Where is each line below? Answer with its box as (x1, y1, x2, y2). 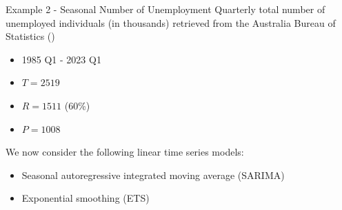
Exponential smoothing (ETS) (21, 191, 150, 205)
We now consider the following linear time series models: (6, 145, 244, 159)
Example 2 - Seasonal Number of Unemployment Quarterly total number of (6, 2, 325, 16)
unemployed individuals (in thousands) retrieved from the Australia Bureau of (6, 15, 336, 30)
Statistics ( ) (6, 29, 55, 43)
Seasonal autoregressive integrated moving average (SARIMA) (21, 167, 285, 182)
